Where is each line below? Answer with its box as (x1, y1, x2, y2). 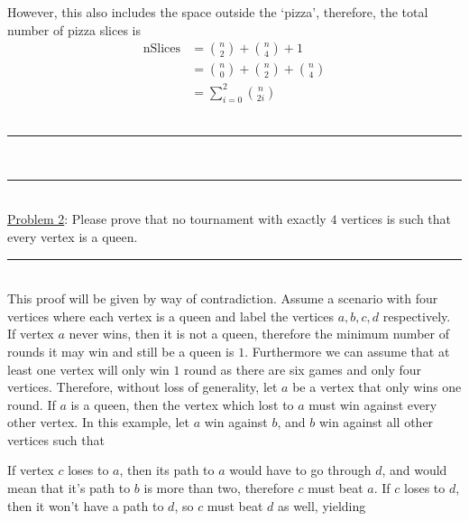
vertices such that (7, 430, 105, 449)
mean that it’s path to (7, 479, 131, 498)
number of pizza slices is (7, 20, 142, 39)
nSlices (143, 42, 181, 56)
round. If (7, 395, 56, 414)
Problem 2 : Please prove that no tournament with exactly (7, 209, 326, 228)
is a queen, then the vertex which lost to (70, 395, 294, 414)
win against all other (318, 413, 434, 432)
